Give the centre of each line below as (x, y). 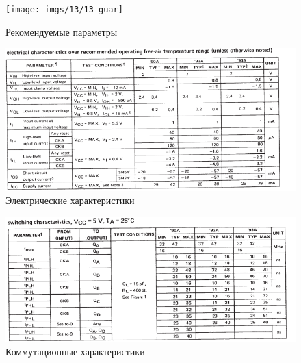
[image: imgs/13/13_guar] (64, 10)
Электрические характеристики (70, 200)
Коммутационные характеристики (75, 352)
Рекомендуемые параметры (62, 31)
